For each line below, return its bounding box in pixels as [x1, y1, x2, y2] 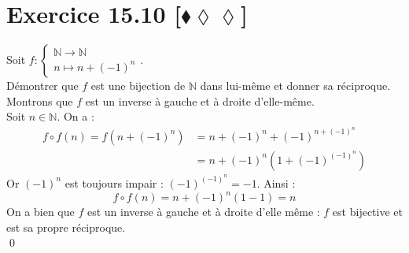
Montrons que [6, 92, 73, 109]
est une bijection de [90, 77, 186, 94]
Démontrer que [6, 77, 79, 94]
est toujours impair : [64, 174, 164, 191]
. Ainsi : [256, 174, 296, 191]
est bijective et [332, 203, 403, 220]
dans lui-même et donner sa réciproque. [200, 77, 391, 94]
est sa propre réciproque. [6, 218, 126, 235]
